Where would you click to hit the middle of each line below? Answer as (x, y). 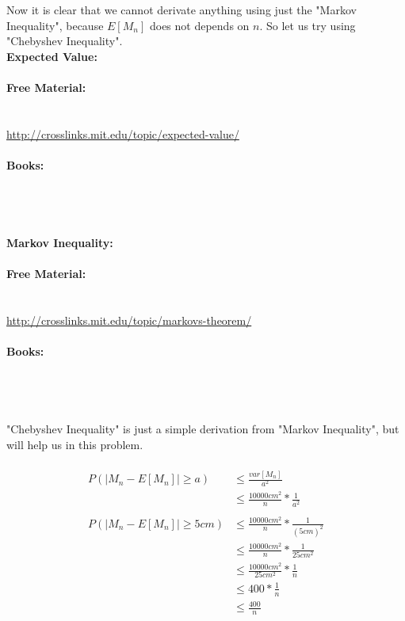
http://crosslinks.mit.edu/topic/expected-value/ (123, 133)
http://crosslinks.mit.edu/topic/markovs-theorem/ (129, 320)
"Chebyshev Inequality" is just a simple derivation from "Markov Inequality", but (203, 429)
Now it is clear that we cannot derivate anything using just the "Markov (181, 10)
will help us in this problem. (75, 444)
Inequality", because (55, 25)
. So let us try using (308, 25)
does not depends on (199, 25)
